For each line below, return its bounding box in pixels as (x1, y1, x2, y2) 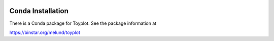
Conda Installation (9, 7, 68, 15)
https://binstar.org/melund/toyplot (9, 29, 81, 35)
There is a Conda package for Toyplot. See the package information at (9, 20, 157, 26)
